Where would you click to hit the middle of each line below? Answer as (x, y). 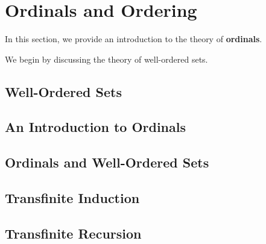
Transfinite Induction (72, 198)
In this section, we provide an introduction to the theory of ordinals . (134, 39)
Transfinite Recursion (73, 233)
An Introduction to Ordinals (96, 127)
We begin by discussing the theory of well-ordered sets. (106, 59)
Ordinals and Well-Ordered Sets (107, 162)
